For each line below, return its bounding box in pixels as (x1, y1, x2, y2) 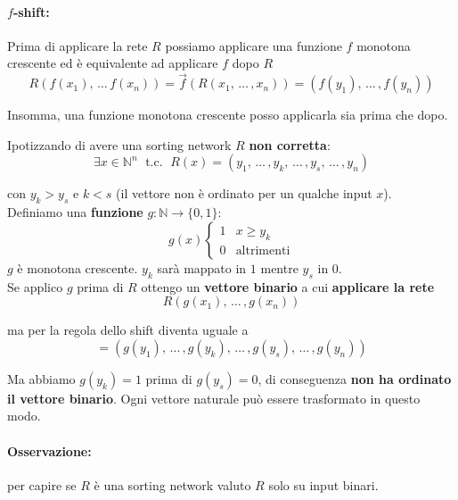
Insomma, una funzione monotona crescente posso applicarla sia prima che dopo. (7, 105, 448, 124)
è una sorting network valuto (94, 475, 251, 494)
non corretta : (249, 135, 331, 154)
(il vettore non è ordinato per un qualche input (116, 184, 372, 203)
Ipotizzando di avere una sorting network (7, 135, 232, 154)
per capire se (7, 475, 77, 494)
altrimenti (235, 245, 290, 258)
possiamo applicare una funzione (165, 36, 342, 54)
